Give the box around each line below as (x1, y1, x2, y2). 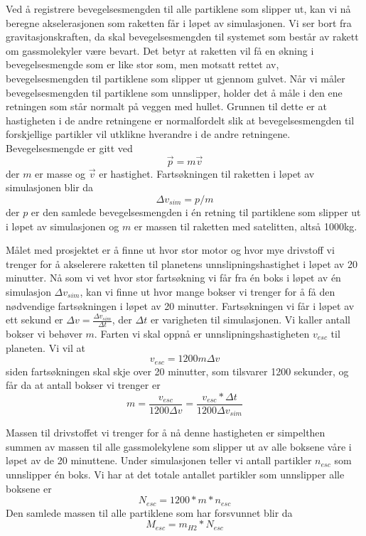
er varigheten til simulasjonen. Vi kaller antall (150, 312, 350, 327)
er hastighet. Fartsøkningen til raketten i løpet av (99, 166, 315, 181)
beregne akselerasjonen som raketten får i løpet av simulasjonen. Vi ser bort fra (6, 15, 352, 30)
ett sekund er (6, 312, 63, 327)
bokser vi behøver (6, 326, 82, 341)
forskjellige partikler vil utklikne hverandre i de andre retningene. (6, 127, 291, 141)
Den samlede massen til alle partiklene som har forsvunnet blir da (6, 505, 293, 520)
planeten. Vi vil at (6, 340, 86, 355)
